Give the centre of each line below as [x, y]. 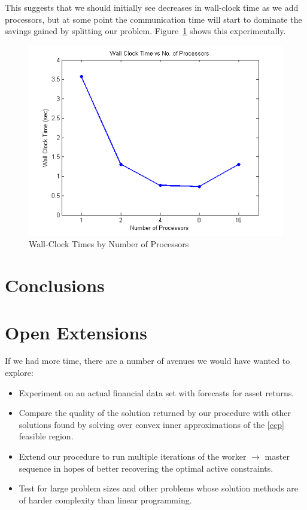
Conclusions [55, 285]
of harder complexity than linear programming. [105, 500]
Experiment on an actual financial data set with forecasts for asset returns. [156, 392]
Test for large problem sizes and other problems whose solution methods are [159, 488]
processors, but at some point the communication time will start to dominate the [153, 19]
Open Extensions [76, 332]
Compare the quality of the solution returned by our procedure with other [155, 413]
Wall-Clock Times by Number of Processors [109, 244]
